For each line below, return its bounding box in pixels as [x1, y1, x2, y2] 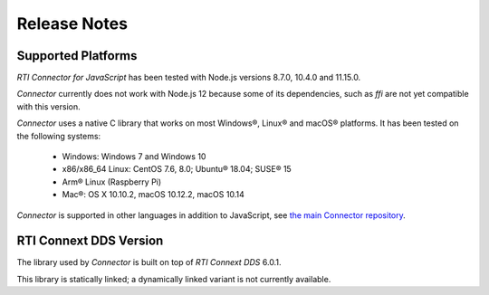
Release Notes [16, 14, 129, 33]
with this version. [16, 100, 81, 112]
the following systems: [16, 130, 101, 141]
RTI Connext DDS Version [16, 233, 164, 249]
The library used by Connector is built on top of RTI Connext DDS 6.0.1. [16, 257, 282, 268]
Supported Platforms [16, 48, 138, 63]
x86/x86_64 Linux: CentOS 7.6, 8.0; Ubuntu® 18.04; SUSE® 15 [62, 164, 292, 175]
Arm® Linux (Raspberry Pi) [62, 176, 162, 187]
